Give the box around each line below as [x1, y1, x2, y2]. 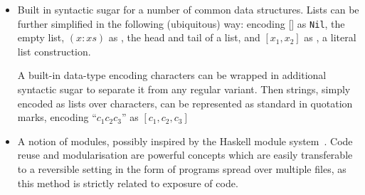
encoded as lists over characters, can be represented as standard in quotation [17, 95, 353, 110]
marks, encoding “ [17, 110, 97, 125]
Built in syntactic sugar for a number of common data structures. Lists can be [17, 2, 359, 16]
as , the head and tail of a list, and [108, 30, 260, 45]
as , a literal [304, 30, 356, 45]
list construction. [17, 43, 91, 58]
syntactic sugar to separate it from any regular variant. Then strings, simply [17, 82, 351, 97]
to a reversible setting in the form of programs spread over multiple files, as [17, 162, 347, 176]
